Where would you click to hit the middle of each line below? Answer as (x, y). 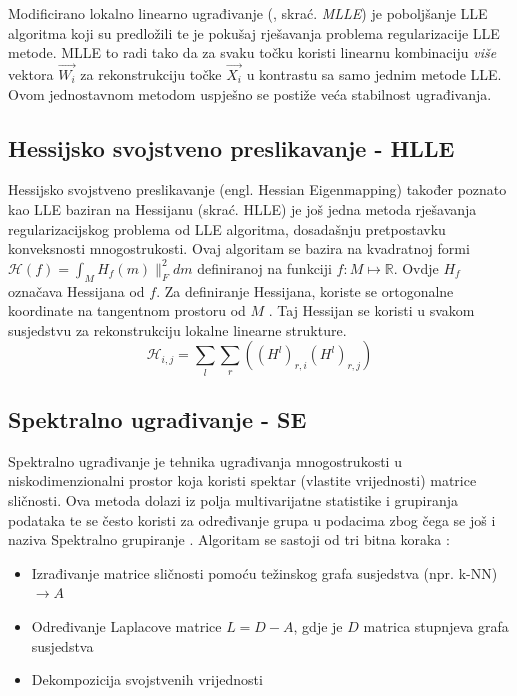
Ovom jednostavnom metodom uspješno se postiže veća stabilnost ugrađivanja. (250, 93)
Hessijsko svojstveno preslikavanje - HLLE (231, 147)
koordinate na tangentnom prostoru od (127, 310)
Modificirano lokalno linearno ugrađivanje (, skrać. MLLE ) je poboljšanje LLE (248, 13)
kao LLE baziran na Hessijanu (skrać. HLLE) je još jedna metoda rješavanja (242, 208)
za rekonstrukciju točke (151, 74)
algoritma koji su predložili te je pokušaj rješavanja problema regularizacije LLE (254, 32)
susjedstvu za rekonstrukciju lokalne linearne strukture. (177, 329)
